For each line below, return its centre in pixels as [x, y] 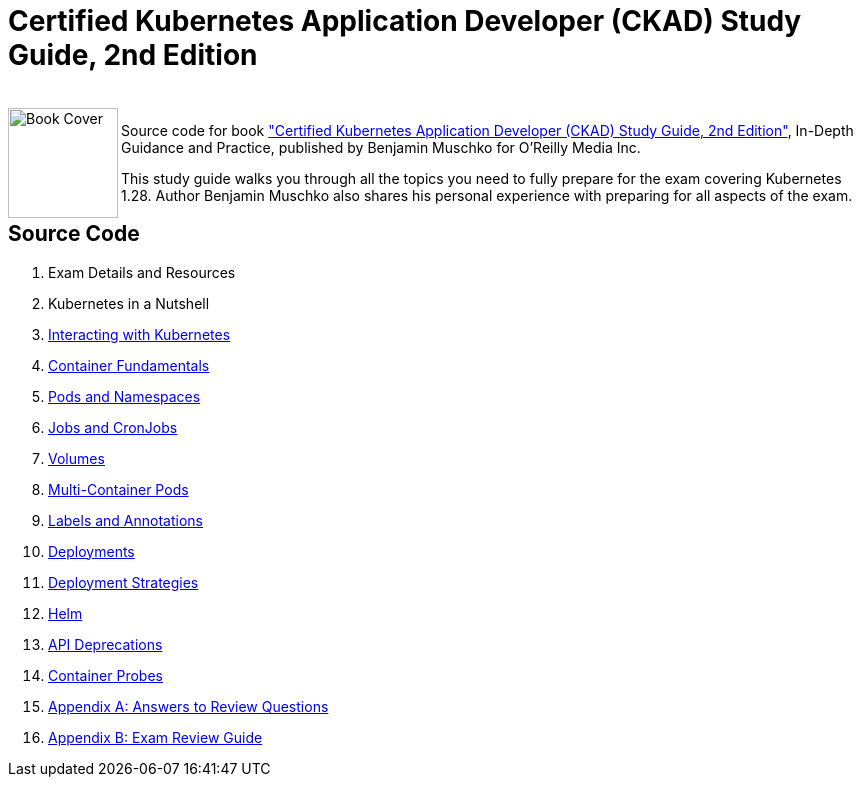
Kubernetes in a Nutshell [129, 303]
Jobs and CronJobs [113, 427]
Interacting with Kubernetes [139, 334]
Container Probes [105, 675]
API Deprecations [105, 644]
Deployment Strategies [123, 582]
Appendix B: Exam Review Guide [155, 737]
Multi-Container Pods [118, 489]
